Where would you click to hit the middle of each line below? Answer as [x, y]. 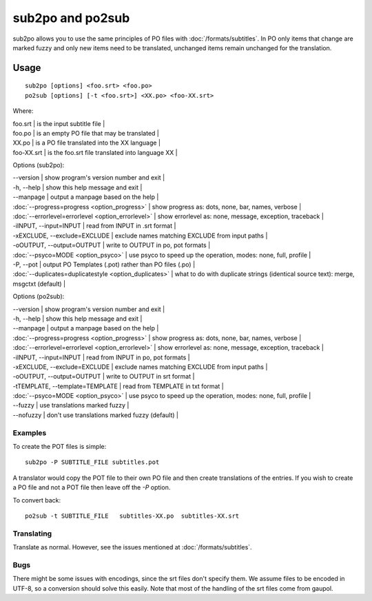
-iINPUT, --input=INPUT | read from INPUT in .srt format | [94, 226]
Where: [23, 111]
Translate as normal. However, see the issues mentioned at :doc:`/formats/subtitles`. [132, 547]
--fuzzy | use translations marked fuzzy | [71, 405]
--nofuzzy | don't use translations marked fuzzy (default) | [96, 415]
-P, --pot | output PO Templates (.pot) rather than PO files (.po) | [104, 264]
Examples [30, 432]
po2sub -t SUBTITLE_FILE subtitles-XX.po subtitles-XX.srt [132, 516]
